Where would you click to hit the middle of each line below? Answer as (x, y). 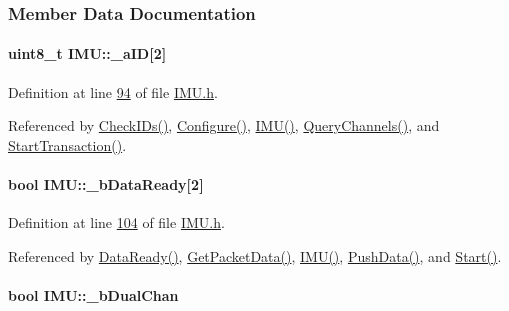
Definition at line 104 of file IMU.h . (116, 222)
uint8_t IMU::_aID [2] (87, 53)
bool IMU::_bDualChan (93, 295)
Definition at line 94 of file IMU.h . (113, 91)
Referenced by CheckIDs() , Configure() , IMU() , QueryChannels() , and (224, 125)
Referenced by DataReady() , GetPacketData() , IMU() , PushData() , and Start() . (255, 255)
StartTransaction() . (67, 144)
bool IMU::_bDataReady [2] (106, 184)
